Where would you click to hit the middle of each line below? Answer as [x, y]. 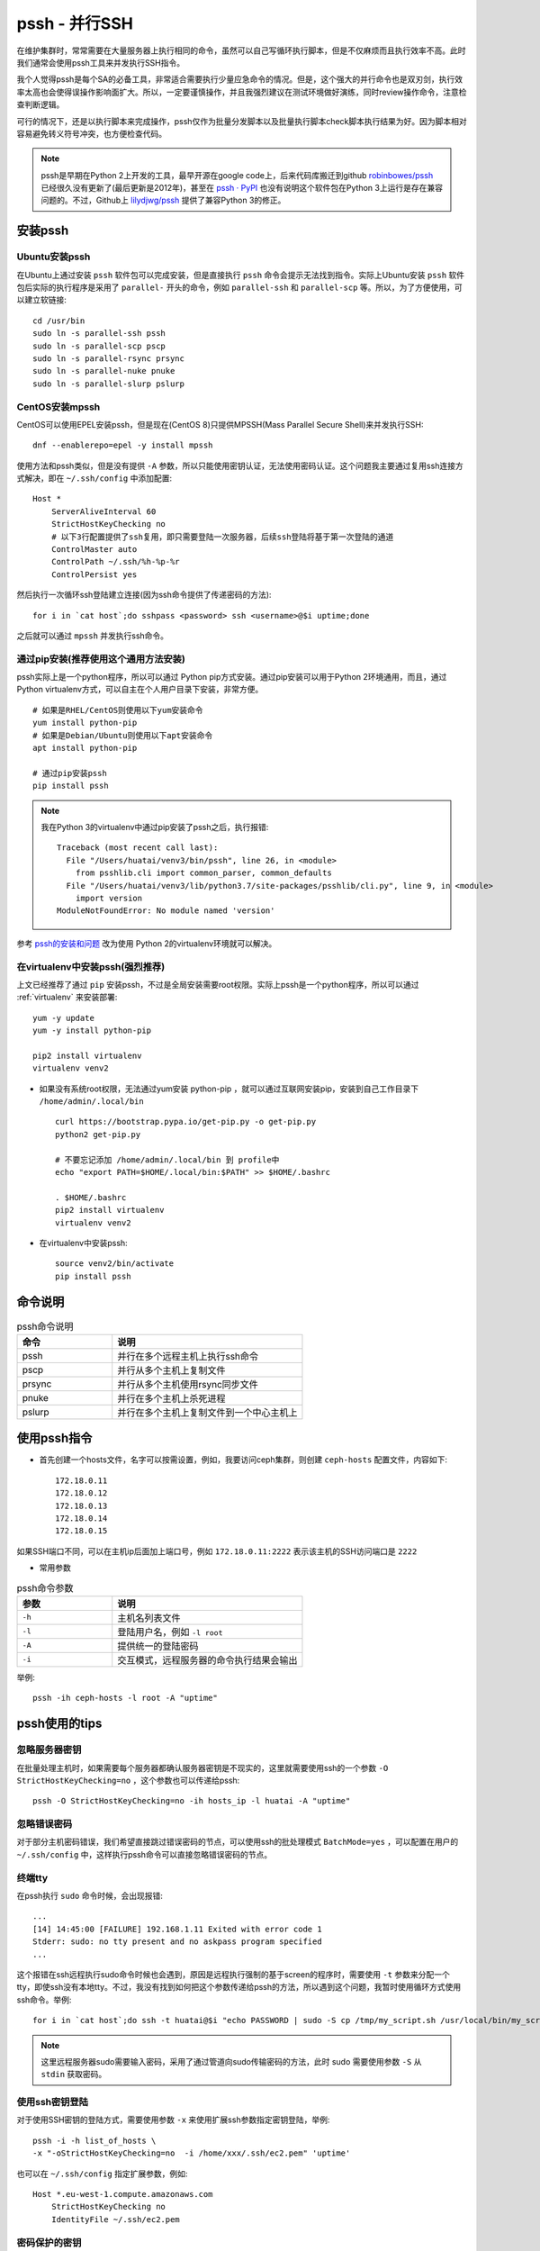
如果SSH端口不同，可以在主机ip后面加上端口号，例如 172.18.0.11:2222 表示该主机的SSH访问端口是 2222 [217, 1551]
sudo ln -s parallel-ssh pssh [99, 334]
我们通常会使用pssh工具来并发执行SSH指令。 [100, 62]
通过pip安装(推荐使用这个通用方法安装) [101, 659]
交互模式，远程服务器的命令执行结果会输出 [207, 1659]
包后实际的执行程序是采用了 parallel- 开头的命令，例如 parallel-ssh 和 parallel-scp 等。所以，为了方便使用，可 [239, 287]
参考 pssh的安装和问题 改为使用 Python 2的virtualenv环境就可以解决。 [147, 943]
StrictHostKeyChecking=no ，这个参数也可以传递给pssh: [128, 1780]
